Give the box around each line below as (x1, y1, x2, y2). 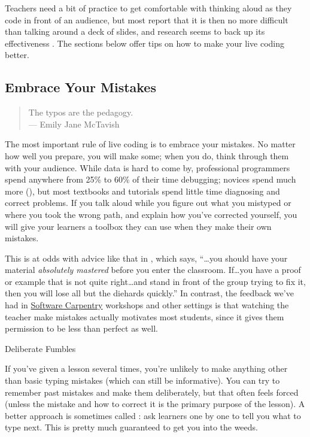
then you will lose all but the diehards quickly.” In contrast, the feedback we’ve (5, 287, 294, 299)
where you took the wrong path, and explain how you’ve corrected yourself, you (5, 208, 297, 220)
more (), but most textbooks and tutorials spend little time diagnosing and (5, 184, 280, 197)
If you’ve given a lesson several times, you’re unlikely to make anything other (5, 362, 288, 375)
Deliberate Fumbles (5, 342, 76, 354)
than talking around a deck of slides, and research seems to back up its (5, 25, 265, 38)
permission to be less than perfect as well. (5, 322, 158, 335)
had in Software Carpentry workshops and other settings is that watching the (5, 299, 289, 311)
